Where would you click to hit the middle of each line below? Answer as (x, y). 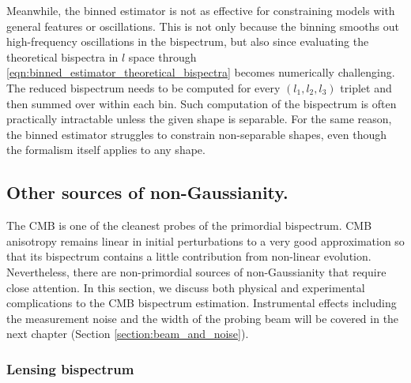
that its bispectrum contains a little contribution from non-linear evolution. (189, 256)
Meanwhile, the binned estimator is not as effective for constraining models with (201, 10)
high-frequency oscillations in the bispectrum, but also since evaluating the (188, 41)
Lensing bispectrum (70, 368)
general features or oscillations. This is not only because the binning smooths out (203, 26)
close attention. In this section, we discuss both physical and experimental (186, 287)
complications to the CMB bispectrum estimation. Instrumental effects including (202, 303)
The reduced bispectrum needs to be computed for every (143, 87)
